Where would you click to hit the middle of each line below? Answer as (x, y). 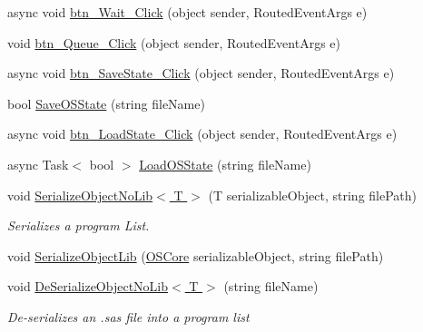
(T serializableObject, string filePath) (313, 195)
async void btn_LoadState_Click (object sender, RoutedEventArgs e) (202, 134)
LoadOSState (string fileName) (225, 164)
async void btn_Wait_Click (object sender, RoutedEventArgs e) (187, 12)
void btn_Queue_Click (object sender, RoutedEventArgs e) (174, 42)
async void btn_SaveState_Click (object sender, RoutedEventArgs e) (201, 73)
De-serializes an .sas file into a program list (128, 316)
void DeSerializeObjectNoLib (88, 286)
